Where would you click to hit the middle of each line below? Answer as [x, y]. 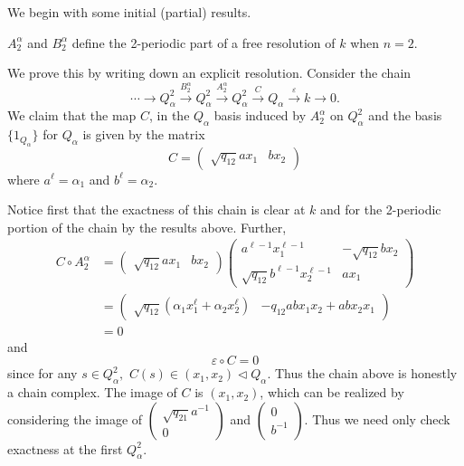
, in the [170, 115]
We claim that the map [72, 115]
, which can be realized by [332, 392]
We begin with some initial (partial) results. [129, 12]
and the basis [405, 115]
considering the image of [75, 418]
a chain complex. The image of [92, 392]
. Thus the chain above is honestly [362, 373]
